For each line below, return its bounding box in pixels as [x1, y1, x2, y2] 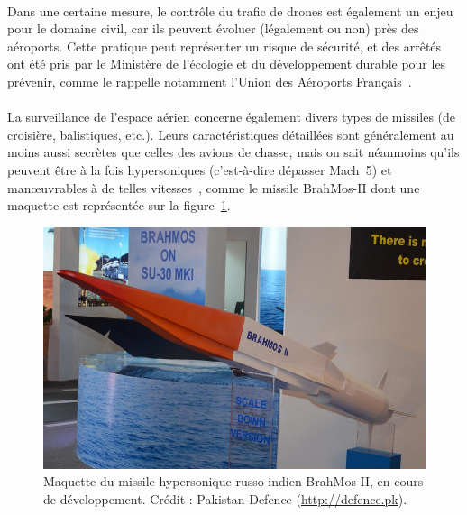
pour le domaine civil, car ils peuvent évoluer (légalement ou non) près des [7, 19, 419, 38]
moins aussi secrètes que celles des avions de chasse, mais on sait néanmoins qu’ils [7, 143, 460, 161]
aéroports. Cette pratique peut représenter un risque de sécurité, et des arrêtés [7, 36, 442, 55]
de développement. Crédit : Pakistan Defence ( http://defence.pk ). [43, 489, 407, 508]
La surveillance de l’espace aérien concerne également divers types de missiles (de [7, 107, 456, 126]
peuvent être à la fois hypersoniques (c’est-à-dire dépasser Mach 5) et [7, 160, 392, 179]
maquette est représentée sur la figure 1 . [7, 196, 231, 215]
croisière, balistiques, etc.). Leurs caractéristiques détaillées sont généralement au [7, 124, 454, 143]
